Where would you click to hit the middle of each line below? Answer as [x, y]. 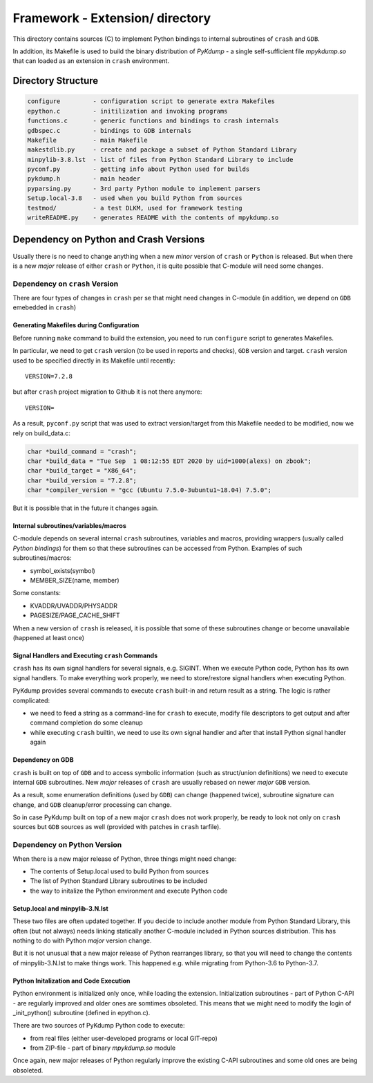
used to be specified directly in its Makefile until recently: [94, 361]
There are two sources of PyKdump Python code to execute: [99, 1026]
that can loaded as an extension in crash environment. [91, 61]
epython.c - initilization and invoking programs [127, 111]
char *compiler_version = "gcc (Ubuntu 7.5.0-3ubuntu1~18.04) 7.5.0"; [150, 490]
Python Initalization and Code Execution [71, 981]
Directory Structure [56, 81]
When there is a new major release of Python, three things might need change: [125, 859]
